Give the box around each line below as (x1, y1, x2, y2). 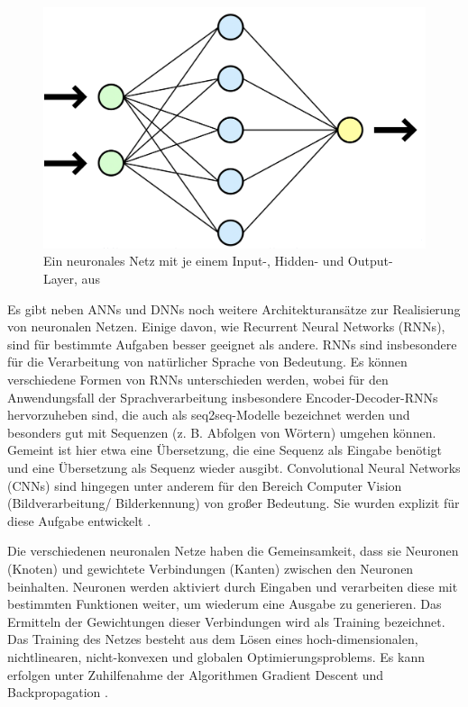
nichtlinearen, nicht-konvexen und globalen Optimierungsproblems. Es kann (7, 647, 425, 666)
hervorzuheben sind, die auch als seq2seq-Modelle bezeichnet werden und (7, 405, 410, 424)
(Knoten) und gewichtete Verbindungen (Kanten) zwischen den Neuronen (7, 558, 414, 577)
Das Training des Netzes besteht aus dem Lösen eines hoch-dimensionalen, (7, 630, 418, 648)
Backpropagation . (7, 683, 108, 702)
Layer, (43, 269, 78, 288)
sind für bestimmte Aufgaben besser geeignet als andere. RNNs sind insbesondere (7, 334, 457, 353)
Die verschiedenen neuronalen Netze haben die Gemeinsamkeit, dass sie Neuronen (7, 541, 459, 560)
